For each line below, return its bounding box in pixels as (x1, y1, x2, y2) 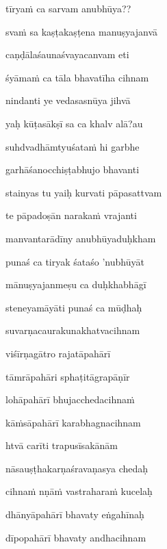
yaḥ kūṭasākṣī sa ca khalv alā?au (5, 116, 143, 130)
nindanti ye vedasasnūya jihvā (5, 93, 131, 107)
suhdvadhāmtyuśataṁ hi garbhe (5, 139, 140, 153)
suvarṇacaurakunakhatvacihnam (5, 323, 140, 337)
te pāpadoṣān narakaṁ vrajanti (5, 208, 137, 222)
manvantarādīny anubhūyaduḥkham (5, 231, 156, 245)
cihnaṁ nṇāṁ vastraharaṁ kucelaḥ (5, 484, 153, 498)
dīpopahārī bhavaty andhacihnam (5, 530, 146, 544)
